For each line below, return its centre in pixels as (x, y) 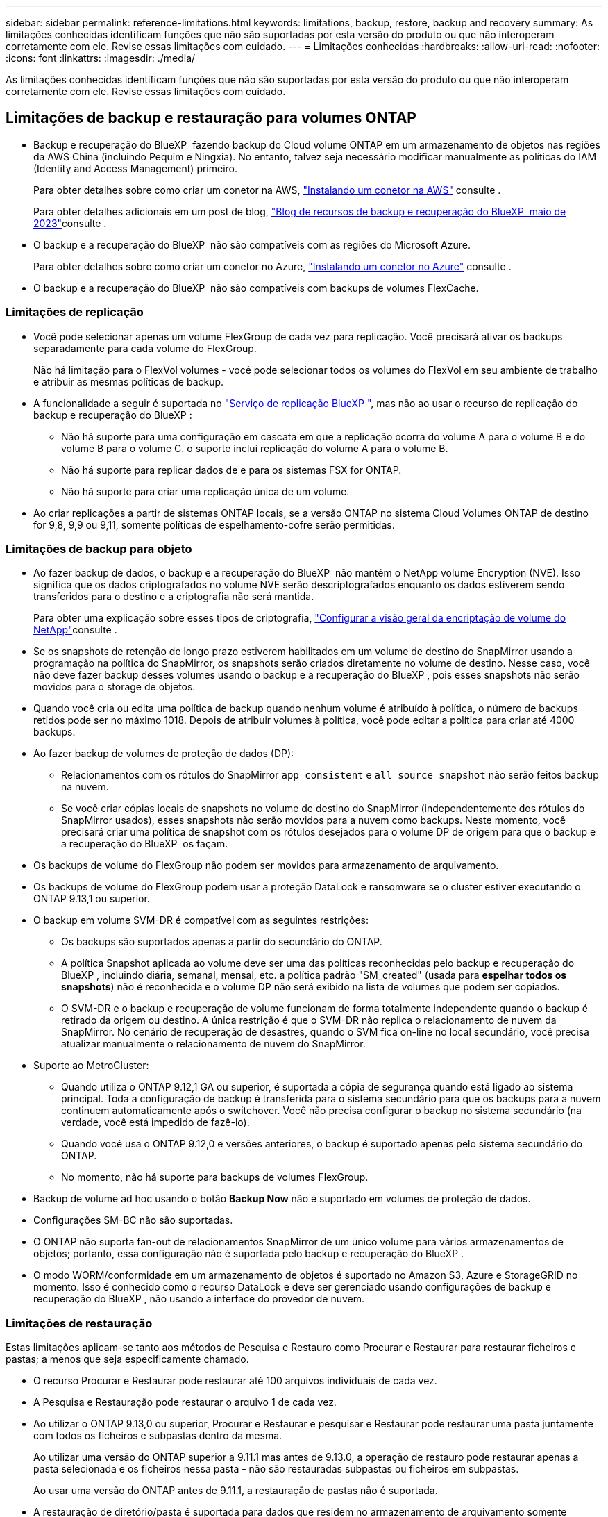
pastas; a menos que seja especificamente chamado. (127, 1359)
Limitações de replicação (75, 312)
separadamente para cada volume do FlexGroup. (145, 348)
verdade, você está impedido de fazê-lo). (155, 1122)
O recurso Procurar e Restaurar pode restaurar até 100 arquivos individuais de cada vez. (235, 1381)
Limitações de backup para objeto (99, 548)
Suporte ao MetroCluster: (91, 1066)
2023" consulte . (70, 223)
